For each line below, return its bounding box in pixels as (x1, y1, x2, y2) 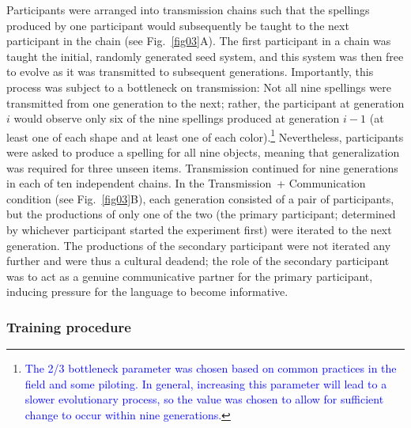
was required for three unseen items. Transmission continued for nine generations (6, 159, 398, 176)
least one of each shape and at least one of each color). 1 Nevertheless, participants (6, 126, 404, 145)
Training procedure (6, 316, 131, 336)
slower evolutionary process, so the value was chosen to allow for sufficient (25, 391, 384, 407)
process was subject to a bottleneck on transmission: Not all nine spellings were (6, 78, 391, 95)
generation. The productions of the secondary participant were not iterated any (6, 237, 391, 253)
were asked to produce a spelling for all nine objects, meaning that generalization (6, 144, 400, 160)
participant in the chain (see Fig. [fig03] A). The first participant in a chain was (6, 32, 391, 49)
